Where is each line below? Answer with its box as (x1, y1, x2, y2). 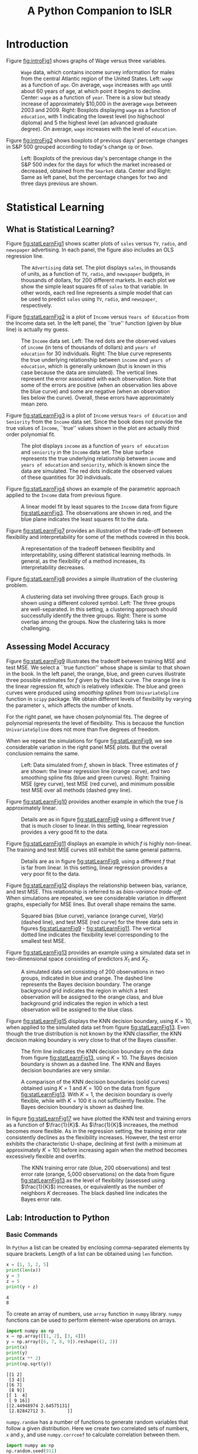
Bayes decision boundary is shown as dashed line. (21, 1103, 145, 1110)
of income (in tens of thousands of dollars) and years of (21, 343, 157, 350)
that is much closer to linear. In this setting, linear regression (21, 822, 168, 829)
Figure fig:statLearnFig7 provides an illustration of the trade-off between (6, 527, 184, 534)
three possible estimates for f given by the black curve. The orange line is (6, 676, 186, 683)
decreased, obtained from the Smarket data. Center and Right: (21, 167, 172, 174)
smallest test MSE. (21, 937, 66, 944)
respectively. (21, 301, 52, 309)
